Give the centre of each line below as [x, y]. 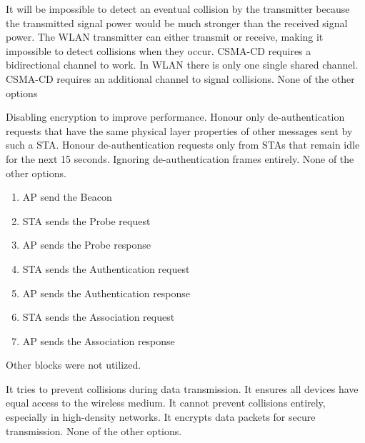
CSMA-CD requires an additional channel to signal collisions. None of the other [180, 78]
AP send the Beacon [67, 197]
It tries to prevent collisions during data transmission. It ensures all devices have [182, 388]
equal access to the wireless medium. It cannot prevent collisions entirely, [166, 403]
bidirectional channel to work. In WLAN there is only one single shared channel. [182, 65]
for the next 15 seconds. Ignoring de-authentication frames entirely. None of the [180, 158]
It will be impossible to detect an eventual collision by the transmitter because [178, 9]
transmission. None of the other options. [94, 430]
